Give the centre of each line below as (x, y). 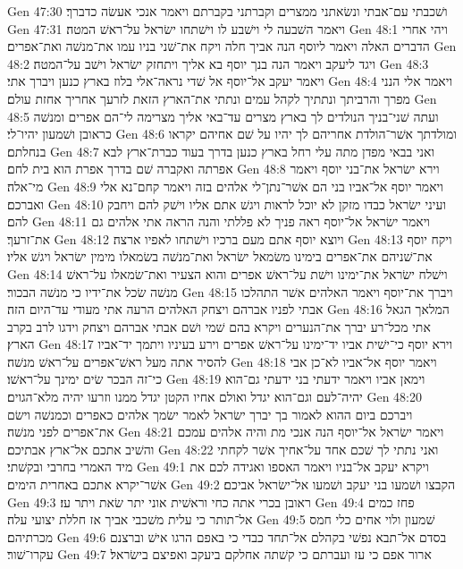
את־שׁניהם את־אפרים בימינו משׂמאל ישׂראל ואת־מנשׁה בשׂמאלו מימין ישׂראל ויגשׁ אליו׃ (220, 256)
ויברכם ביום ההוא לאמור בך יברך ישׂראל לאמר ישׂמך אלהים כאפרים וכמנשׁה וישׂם (210, 414)
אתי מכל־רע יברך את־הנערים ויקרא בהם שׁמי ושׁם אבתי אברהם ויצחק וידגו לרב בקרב (219, 326)
